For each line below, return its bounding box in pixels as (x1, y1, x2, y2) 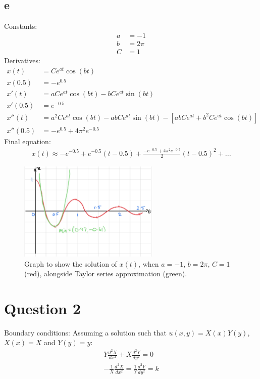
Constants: (4, 21, 37, 31)
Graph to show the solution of (24, 258, 117, 269)
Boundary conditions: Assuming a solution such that (4, 327, 167, 338)
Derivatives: (4, 55, 40, 65)
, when (138, 258, 159, 269)
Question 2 (4, 298, 81, 318)
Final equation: (4, 136, 51, 147)
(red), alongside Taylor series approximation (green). (24, 268, 187, 279)
